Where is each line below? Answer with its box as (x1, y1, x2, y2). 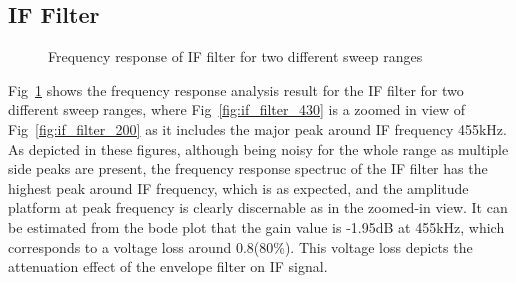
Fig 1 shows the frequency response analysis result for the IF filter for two (8, 79, 464, 100)
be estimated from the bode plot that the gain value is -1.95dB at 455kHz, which (8, 216, 505, 237)
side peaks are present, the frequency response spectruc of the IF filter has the (8, 158, 488, 179)
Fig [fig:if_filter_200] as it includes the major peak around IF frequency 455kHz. (8, 118, 507, 139)
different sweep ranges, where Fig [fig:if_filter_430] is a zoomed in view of (8, 99, 466, 120)
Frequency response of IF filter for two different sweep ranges (48, 46, 423, 67)
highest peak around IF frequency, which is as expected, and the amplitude (8, 177, 469, 198)
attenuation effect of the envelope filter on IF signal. (8, 256, 328, 277)
